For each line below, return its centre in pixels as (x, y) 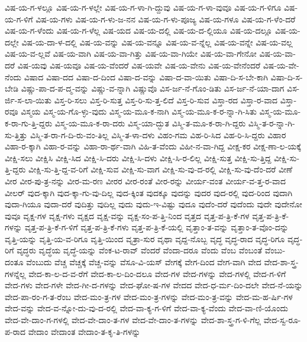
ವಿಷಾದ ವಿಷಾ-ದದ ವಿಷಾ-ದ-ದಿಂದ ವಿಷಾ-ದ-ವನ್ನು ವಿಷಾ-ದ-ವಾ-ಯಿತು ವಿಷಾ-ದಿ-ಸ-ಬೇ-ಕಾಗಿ (146, 76)
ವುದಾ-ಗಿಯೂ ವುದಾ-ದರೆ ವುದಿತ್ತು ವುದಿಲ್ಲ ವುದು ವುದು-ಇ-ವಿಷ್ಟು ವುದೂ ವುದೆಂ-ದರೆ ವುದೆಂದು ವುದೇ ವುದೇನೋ (153, 204)
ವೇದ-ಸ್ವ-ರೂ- (282, 320)
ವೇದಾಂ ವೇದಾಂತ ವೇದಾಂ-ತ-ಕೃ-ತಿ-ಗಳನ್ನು (84, 331)
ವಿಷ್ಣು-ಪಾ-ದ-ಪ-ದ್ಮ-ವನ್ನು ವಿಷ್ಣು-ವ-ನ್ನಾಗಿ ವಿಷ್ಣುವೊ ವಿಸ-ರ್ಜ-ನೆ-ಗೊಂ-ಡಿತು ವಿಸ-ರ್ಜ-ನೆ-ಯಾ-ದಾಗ (153, 88)
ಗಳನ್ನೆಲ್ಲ (15, 273)
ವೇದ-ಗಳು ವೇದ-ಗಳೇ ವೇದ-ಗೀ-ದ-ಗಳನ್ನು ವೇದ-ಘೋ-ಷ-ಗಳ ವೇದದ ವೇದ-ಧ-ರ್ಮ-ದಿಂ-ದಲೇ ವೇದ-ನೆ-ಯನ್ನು (154, 285)
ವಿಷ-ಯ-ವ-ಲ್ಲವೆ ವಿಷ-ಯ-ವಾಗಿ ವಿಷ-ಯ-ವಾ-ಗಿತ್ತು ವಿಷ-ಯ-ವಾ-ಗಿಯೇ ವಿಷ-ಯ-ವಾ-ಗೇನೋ (131, 53)
